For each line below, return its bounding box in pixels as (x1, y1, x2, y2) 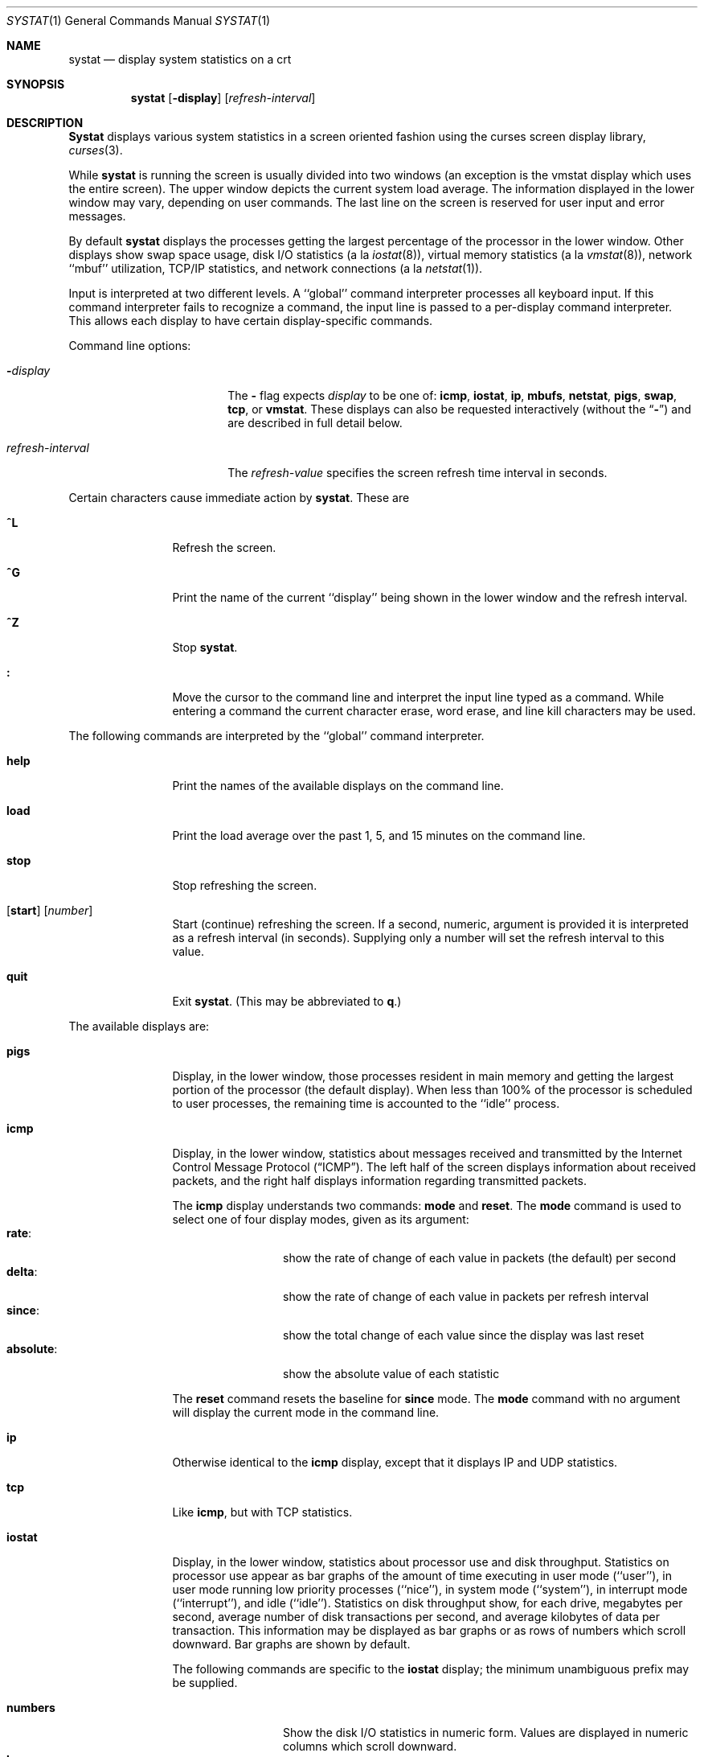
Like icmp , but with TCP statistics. (172, 1505, 353, 1519)
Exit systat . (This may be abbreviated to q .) (172, 994, 402, 1008)
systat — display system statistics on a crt (68, 52, 292, 66)
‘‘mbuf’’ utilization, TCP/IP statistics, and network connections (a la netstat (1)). (68, 261, 483, 275)
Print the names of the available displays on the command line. (172, 779, 504, 792)
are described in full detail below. (227, 416, 403, 430)
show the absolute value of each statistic (283, 1367, 500, 1380)
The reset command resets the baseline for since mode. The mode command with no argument (172, 1392, 681, 1405)
